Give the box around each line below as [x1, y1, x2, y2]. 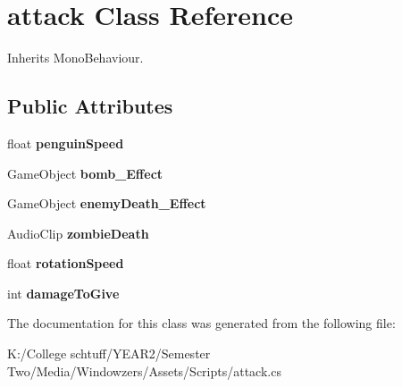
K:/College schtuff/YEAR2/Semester [7, 344, 211, 363]
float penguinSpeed [7, 133, 124, 152]
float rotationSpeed [7, 254, 124, 273]
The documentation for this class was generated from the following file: [7, 314, 396, 332]
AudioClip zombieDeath [7, 223, 149, 242]
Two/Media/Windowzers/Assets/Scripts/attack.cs [7, 361, 281, 380]
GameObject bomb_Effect [7, 164, 163, 182]
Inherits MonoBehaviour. [7, 48, 144, 67]
